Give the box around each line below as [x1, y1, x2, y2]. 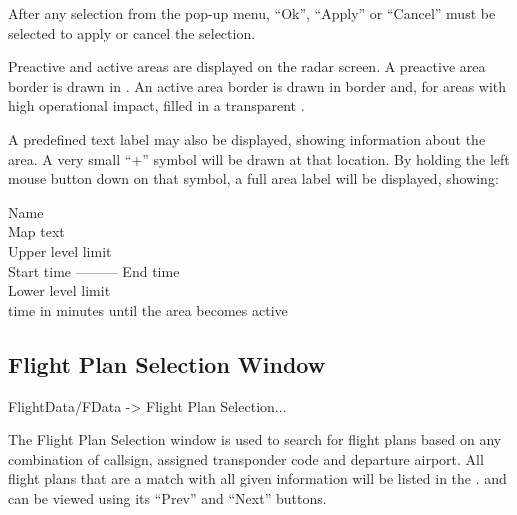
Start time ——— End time [8, 260, 180, 281]
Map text [8, 221, 65, 242]
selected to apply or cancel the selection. [8, 22, 256, 43]
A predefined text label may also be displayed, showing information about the [8, 128, 486, 149]
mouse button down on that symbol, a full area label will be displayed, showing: [8, 168, 499, 189]
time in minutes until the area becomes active [8, 299, 288, 320]
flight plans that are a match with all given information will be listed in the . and [8, 468, 507, 489]
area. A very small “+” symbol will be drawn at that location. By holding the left [8, 148, 510, 169]
